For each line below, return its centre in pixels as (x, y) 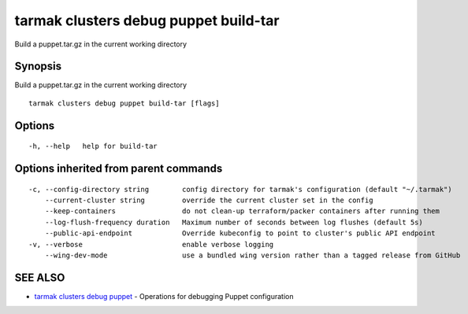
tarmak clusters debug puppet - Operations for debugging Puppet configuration (164, 296)
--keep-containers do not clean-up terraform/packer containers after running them (242, 211)
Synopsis (38, 66)
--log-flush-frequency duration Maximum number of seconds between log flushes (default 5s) (234, 222)
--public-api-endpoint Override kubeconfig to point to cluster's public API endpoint (240, 233)
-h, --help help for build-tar (93, 146)
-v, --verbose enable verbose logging (151, 244)
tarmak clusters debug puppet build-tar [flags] (124, 103)
